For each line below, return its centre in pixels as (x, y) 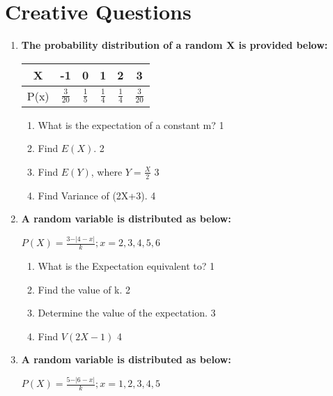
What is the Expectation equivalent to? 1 (126, 266)
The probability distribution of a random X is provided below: (175, 45)
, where (107, 171)
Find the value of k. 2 (84, 289)
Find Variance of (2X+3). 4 (97, 195)
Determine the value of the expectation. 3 (127, 313)
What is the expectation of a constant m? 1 (131, 124)
